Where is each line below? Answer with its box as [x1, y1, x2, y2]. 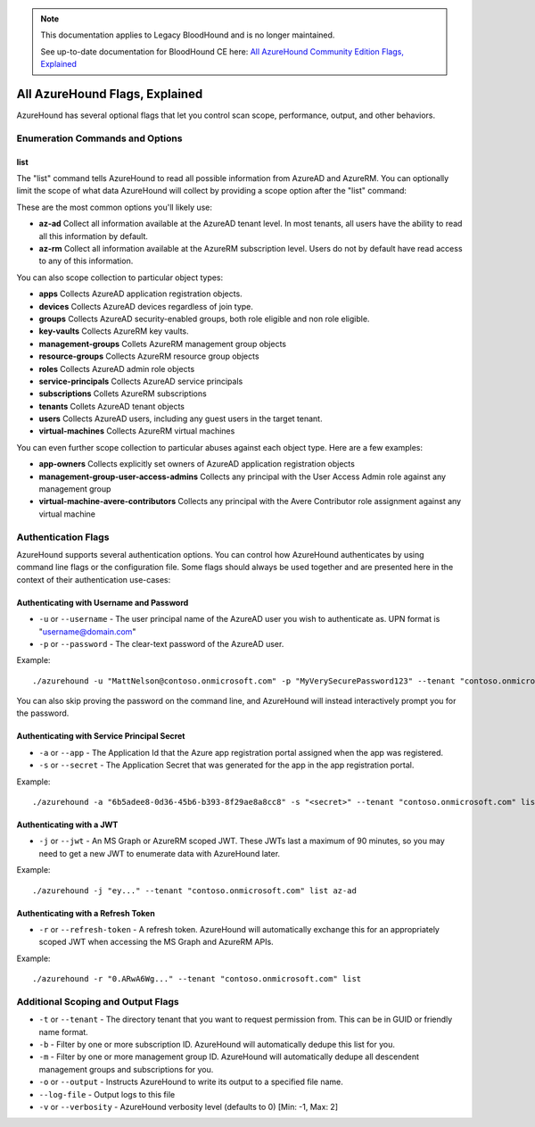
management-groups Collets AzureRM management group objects [38, 338, 287, 349]
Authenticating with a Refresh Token [16, 907, 155, 918]
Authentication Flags [16, 531, 110, 543]
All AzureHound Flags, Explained [16, 86, 203, 102]
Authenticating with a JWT [16, 819, 119, 830]
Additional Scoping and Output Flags [16, 995, 179, 1007]
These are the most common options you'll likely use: [16, 202, 213, 212]
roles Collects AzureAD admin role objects [38, 363, 195, 374]
